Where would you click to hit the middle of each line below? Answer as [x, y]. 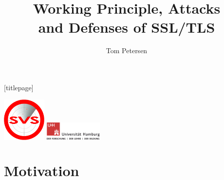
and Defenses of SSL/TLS [127, 27]
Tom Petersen [127, 50]
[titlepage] [19, 87]
